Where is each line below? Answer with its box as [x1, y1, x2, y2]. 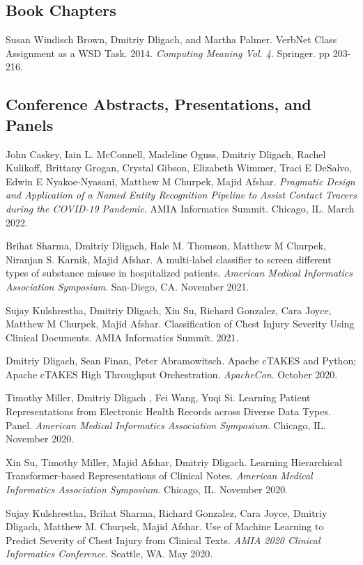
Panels [6, 114, 54, 135]
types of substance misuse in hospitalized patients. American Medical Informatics [6, 265, 353, 280]
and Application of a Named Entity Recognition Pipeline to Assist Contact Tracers [6, 187, 357, 202]
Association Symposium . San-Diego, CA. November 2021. [6, 279, 249, 293]
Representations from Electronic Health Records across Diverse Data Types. [6, 404, 331, 419]
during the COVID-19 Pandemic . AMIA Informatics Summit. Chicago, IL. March [6, 201, 355, 215]
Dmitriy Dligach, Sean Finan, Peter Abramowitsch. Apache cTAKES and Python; [6, 353, 357, 368]
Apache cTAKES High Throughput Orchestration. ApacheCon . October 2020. [6, 366, 338, 381]
